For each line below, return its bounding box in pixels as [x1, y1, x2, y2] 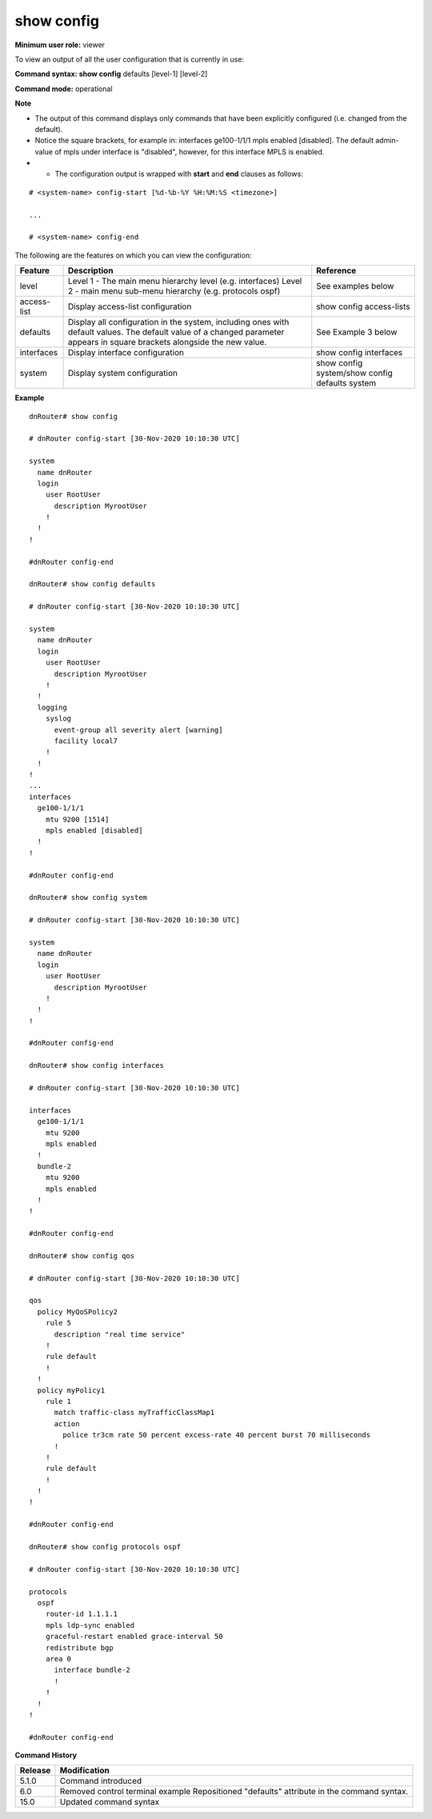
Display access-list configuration [67, 301, 192, 312]
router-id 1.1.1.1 [45, 1609, 118, 1619]
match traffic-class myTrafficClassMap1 [54, 1408, 215, 1417]
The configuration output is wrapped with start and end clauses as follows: [54, 169, 303, 179]
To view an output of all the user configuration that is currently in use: [14, 54, 244, 64]
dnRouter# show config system [29, 893, 148, 902]
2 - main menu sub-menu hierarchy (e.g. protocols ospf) [67, 286, 281, 297]
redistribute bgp [45, 1643, 114, 1652]
